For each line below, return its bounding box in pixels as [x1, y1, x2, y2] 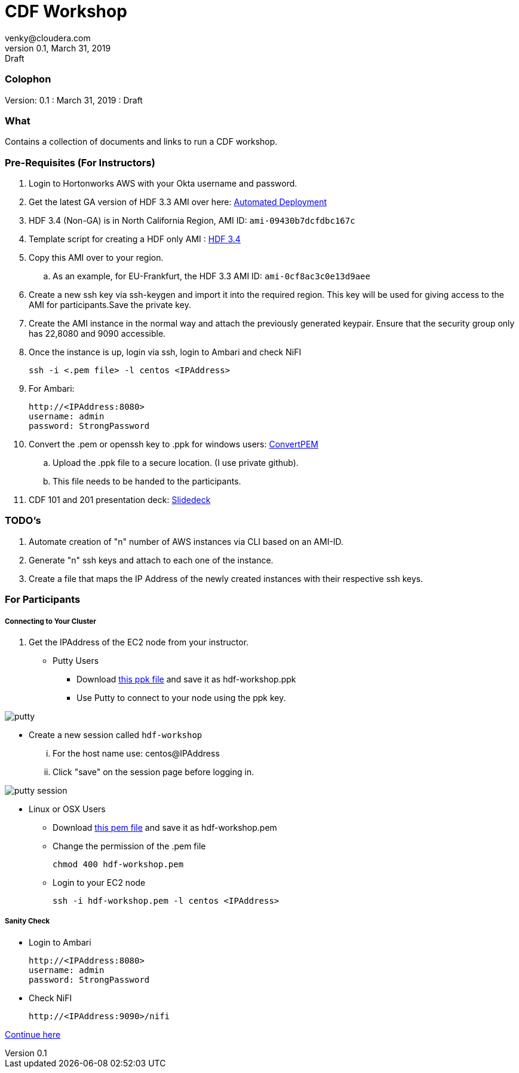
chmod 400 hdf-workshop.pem [53, 859, 184, 869]
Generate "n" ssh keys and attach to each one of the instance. [29, 554, 274, 565]
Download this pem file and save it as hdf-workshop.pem [53, 822, 277, 833]
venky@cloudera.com [5, 32, 91, 43]
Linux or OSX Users [29, 803, 106, 814]
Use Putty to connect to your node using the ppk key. [76, 692, 286, 703]
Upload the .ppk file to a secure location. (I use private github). [53, 458, 299, 468]
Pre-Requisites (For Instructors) [5, 156, 155, 169]
